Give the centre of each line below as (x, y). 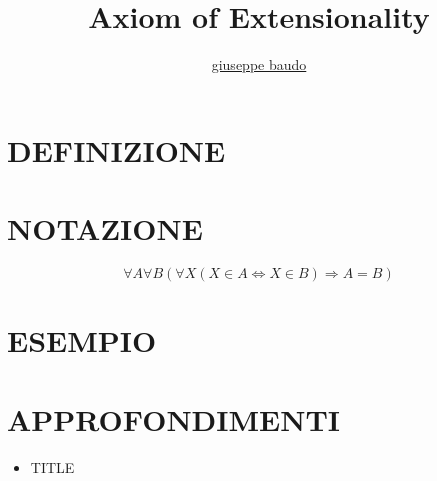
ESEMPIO (82, 340)
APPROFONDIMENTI (174, 418)
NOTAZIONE (105, 228)
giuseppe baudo (259, 64)
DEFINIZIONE (116, 149)
